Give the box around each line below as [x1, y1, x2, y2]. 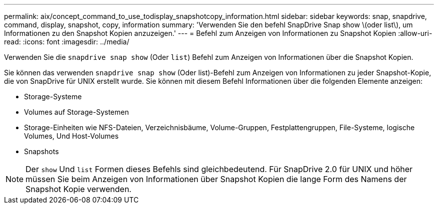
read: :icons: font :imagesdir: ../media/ [4, 37, 129, 46]
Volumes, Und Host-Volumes [24, 132, 119, 140]
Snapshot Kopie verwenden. [25, 184, 131, 194]
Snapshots [24, 147, 59, 156]
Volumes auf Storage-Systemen [24, 108, 129, 116]
